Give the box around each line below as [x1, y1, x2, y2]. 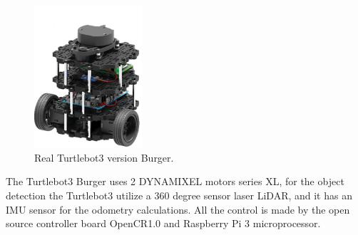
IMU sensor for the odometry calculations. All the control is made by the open [6, 202, 350, 216]
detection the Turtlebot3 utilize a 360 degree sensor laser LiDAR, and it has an [6, 187, 352, 202]
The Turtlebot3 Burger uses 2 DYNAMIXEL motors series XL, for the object [6, 174, 344, 189]
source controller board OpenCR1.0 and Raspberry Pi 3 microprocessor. [6, 216, 321, 231]
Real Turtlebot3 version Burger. [34, 150, 174, 164]
